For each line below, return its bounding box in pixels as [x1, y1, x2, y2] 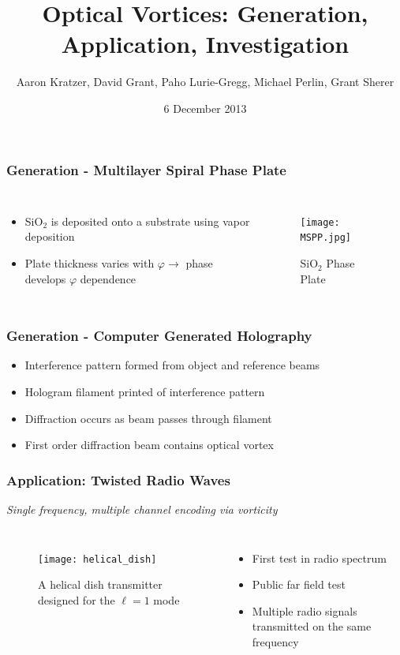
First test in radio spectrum [252, 549, 387, 566]
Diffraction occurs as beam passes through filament [24, 410, 272, 426]
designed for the [38, 591, 115, 608]
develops [24, 270, 66, 286]
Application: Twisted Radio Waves [6, 470, 230, 489]
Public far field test [252, 576, 346, 593]
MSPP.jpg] [300, 232, 351, 244]
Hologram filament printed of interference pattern [24, 383, 265, 399]
